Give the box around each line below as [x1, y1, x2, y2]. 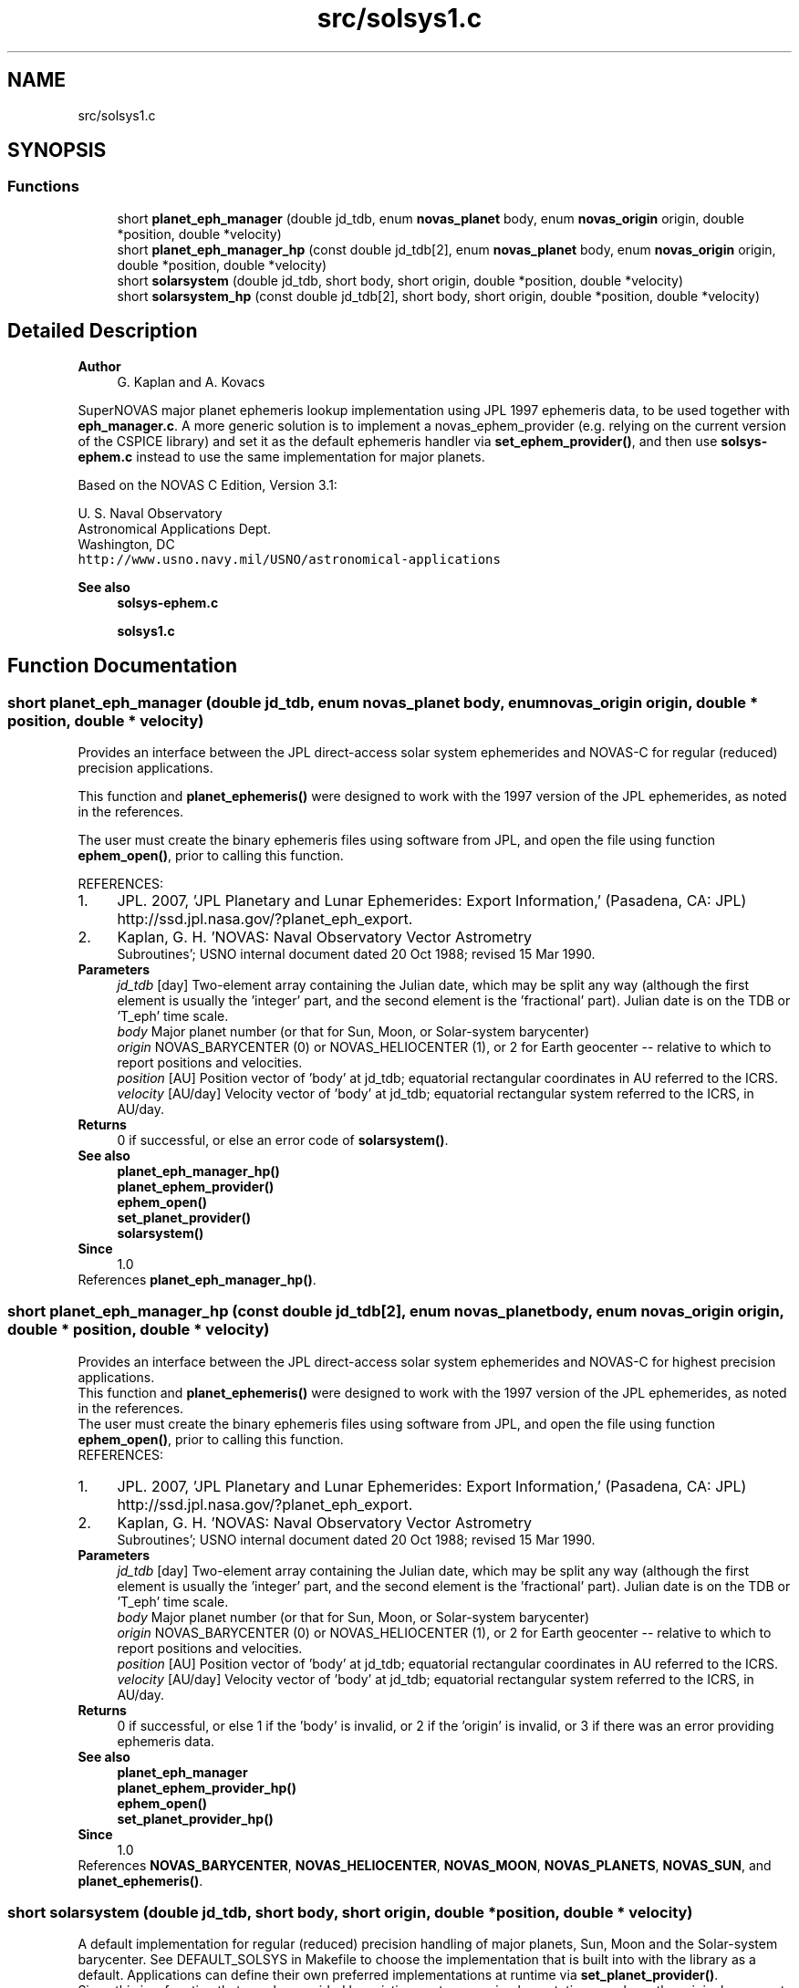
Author [78, 358, 121, 374]
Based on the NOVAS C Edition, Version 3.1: [78, 476, 337, 493]
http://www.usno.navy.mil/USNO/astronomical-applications [78, 551, 501, 567]
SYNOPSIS [7, 139, 107, 162]
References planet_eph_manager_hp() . [78, 1271, 316, 1287]
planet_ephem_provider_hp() [117, 1779, 296, 1795]
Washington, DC [78, 536, 175, 552]
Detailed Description [7, 319, 198, 343]
